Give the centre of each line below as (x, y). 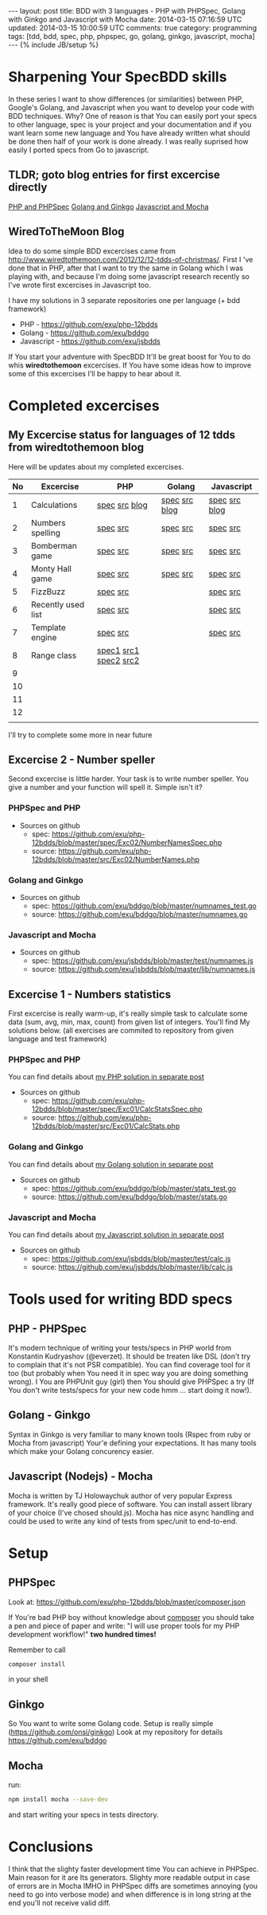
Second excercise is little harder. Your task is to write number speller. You (128, 779)
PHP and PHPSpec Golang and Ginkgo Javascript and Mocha (108, 206)
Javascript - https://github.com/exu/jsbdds (90, 341)
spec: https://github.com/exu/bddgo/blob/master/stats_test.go (134, 1188)
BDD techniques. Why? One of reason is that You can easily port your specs (133, 116)
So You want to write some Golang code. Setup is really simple (111, 1724)
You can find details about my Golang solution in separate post (111, 1164)
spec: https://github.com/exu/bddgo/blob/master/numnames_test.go (144, 906)
